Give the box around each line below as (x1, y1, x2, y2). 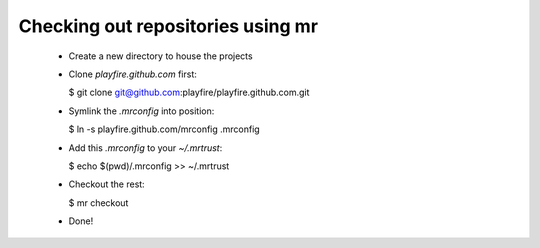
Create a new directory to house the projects (68, 50, 254, 62)
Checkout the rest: (68, 178, 145, 190)
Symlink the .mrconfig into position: (68, 105, 215, 117)
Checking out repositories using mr (18, 15, 319, 37)
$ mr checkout (68, 196, 129, 209)
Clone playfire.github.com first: (68, 68, 197, 80)
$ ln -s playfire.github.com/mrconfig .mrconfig (68, 123, 260, 135)
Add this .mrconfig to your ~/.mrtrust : (68, 141, 223, 154)
